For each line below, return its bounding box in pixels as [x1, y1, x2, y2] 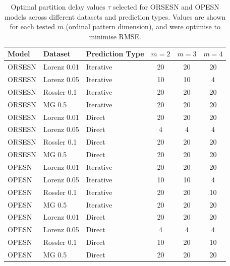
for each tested [10, 21, 55, 32]
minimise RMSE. [89, 31, 141, 41]
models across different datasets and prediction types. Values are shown [5, 11, 226, 22]
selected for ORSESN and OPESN [113, 2, 219, 12]
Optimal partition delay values [11, 2, 105, 12]
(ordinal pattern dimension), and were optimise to [66, 21, 220, 32]
